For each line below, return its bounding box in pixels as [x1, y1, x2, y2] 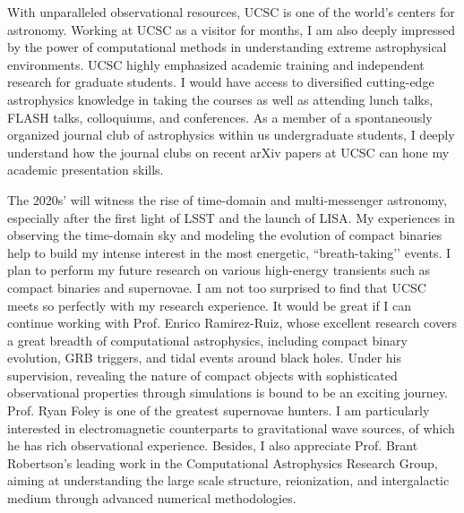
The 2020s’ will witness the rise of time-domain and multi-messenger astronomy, [7, 190, 447, 209]
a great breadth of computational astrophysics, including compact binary [7, 330, 408, 349]
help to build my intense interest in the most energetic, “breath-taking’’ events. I [7, 243, 451, 261]
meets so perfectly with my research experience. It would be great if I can [7, 295, 412, 314]
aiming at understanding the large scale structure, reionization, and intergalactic [7, 471, 450, 490]
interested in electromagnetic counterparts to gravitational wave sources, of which [7, 418, 455, 437]
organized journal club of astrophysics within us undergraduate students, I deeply [7, 125, 455, 144]
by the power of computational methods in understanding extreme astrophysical [7, 38, 447, 56]
